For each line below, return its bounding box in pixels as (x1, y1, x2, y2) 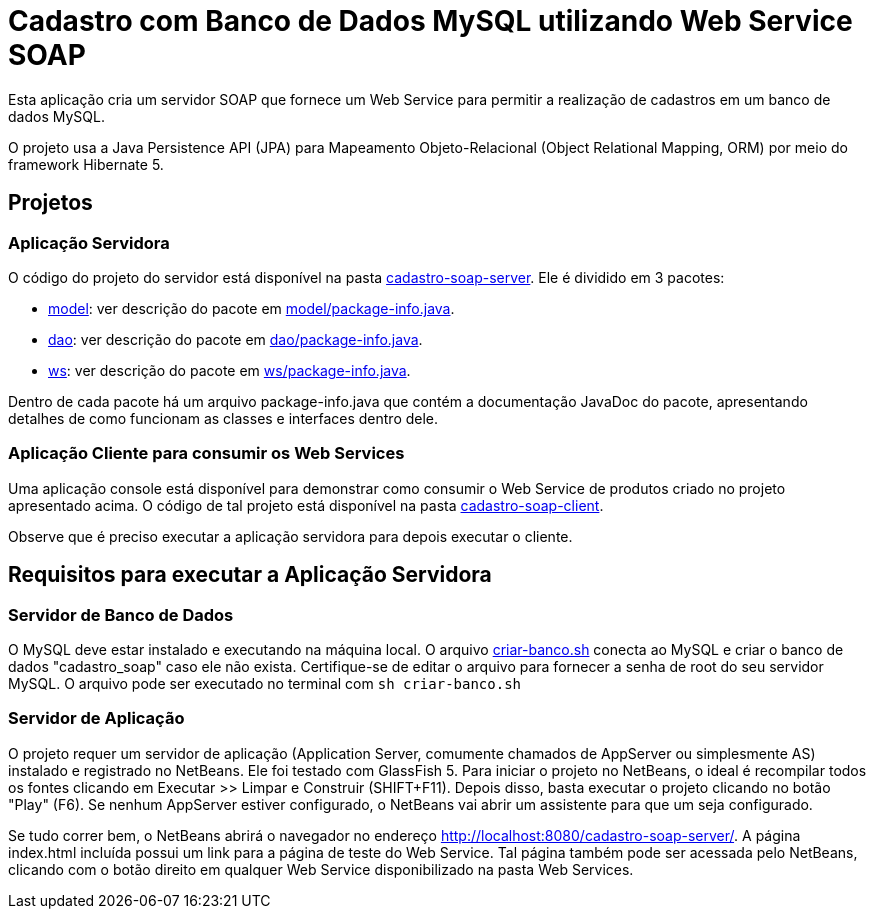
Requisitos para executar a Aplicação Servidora (8, 562, 492, 588)
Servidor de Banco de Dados (8, 604, 234, 625)
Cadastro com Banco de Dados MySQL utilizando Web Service (8, 4, 853, 38)
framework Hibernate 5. (8, 155, 164, 173)
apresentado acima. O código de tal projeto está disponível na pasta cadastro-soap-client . (8, 496, 604, 514)
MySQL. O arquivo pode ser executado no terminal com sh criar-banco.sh (8, 674, 521, 692)
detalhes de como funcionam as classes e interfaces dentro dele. (8, 409, 439, 427)
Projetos (8, 190, 93, 216)
